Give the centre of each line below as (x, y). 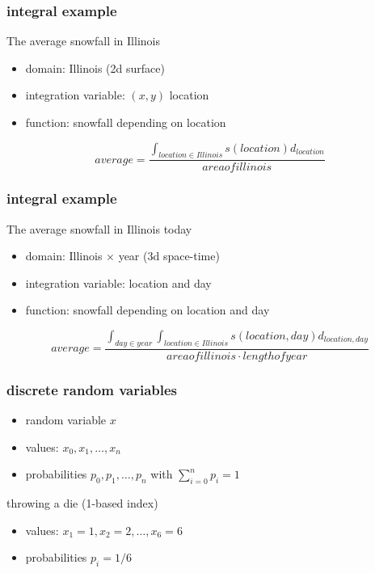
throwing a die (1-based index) (82, 503)
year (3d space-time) (169, 256)
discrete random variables (92, 389)
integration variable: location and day (118, 282)
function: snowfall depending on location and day (147, 310)
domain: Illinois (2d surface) (95, 67)
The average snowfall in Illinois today (99, 228)
